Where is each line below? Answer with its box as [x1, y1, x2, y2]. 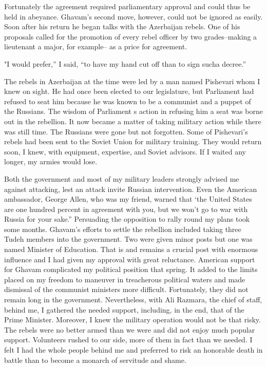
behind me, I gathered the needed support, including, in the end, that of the [4, 304, 244, 315]
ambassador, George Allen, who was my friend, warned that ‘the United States [4, 194, 252, 204]
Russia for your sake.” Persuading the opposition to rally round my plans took [4, 214, 250, 224]
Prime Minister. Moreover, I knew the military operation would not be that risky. [4, 314, 261, 325]
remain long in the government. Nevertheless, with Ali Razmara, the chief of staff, [4, 294, 262, 305]
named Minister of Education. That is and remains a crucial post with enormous [4, 244, 258, 255]
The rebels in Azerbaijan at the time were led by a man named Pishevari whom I [4, 75, 260, 86]
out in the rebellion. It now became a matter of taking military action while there [4, 115, 261, 126]
